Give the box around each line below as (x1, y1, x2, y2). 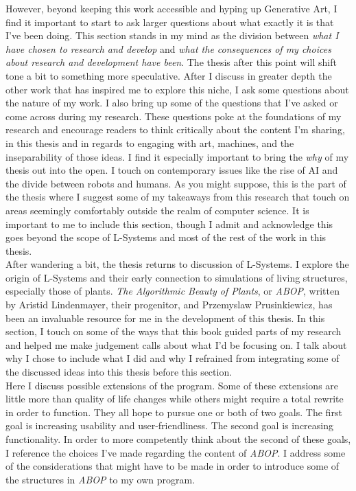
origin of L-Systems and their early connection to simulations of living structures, (5, 270, 348, 284)
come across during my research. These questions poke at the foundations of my (5, 109, 342, 123)
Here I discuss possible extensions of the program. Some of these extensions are (5, 378, 339, 392)
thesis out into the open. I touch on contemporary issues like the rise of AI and (5, 163, 338, 177)
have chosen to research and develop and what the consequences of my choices (5, 41, 331, 56)
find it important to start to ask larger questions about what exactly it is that (5, 14, 334, 29)
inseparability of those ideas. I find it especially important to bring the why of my (5, 149, 349, 163)
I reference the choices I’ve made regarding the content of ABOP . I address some (5, 445, 346, 459)
